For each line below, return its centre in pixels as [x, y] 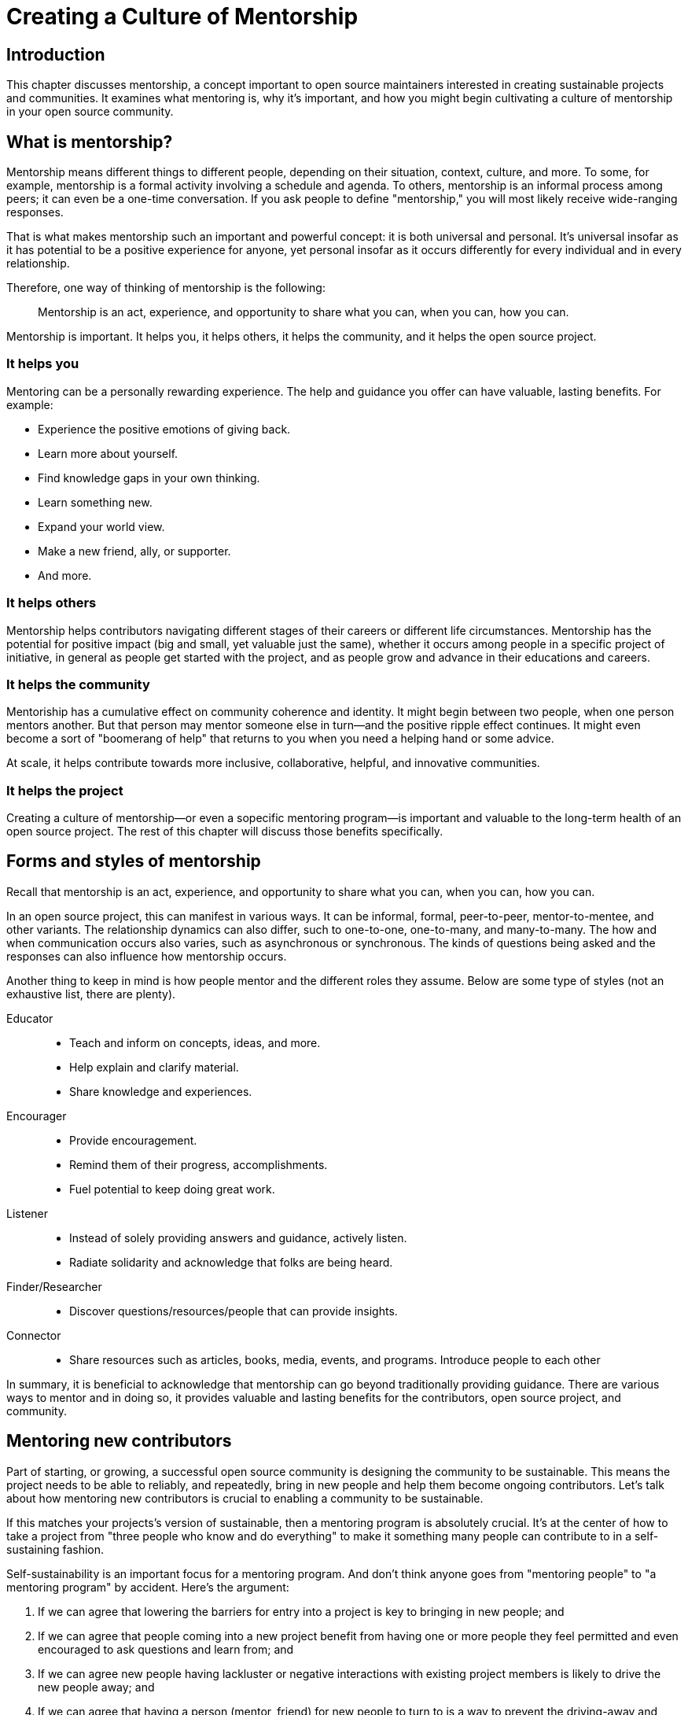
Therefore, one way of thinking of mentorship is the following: [166, 288]
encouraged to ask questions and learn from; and [166, 1649]
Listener [28, 1213]
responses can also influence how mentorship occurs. [147, 956]
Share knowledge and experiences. [161, 1091]
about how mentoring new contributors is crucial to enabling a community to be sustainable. [245, 1498]
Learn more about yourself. [108, 453]
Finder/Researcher [54, 1286]
